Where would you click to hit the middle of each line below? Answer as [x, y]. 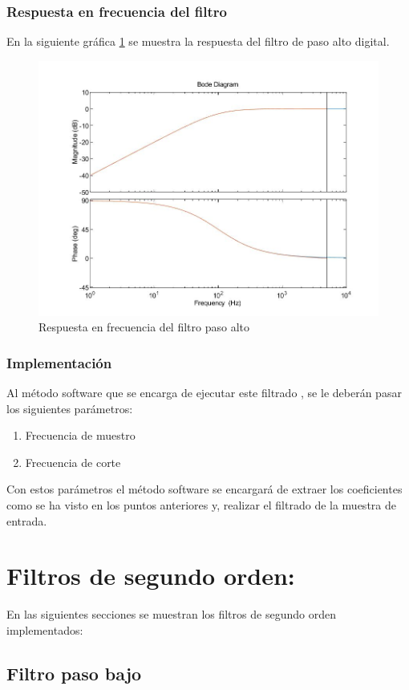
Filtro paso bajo [74, 673]
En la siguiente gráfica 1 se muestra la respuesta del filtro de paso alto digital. [198, 41]
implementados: [45, 629]
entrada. [27, 520]
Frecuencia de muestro [80, 435]
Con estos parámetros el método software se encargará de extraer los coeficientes [204, 489]
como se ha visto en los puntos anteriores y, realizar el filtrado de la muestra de [201, 505]
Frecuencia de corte [73, 462]
